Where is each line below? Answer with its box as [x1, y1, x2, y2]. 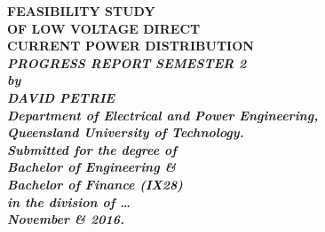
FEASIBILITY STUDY [7, 2, 155, 19]
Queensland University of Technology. [7, 123, 244, 142]
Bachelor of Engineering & [7, 158, 176, 176]
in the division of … [7, 192, 131, 211]
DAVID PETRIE [7, 88, 115, 106]
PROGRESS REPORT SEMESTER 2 [7, 53, 247, 72]
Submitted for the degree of [7, 140, 177, 159]
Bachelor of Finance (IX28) [7, 174, 183, 193]
